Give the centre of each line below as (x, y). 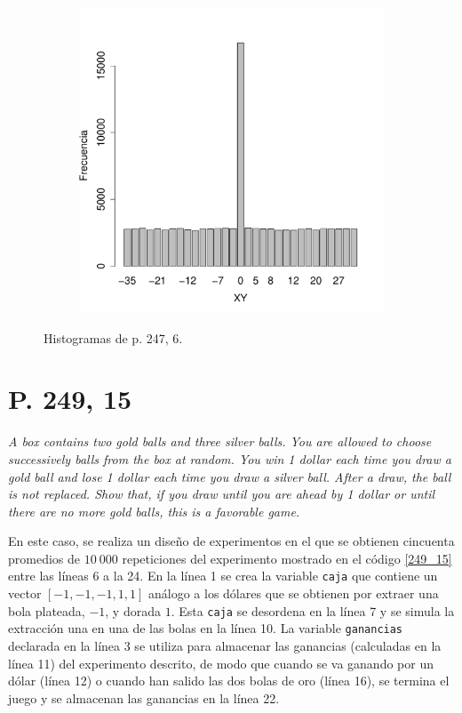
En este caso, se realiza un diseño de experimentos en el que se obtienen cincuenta (231, 541)
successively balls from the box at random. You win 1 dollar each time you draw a (230, 458)
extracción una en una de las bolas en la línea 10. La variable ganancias (206, 628)
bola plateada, (47, 610)
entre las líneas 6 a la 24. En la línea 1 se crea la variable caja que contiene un (223, 576)
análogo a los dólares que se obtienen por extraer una (294, 593)
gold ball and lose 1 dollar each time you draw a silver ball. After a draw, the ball (230, 476)
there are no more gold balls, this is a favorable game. (154, 511)
